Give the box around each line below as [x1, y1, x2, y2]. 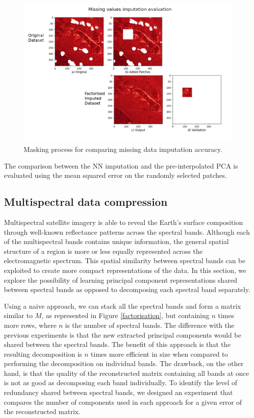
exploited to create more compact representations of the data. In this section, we [4, 265, 246, 275]
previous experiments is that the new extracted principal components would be [4, 329, 241, 340]
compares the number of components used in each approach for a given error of [4, 396, 242, 407]
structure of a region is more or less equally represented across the [4, 246, 203, 256]
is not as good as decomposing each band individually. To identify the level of [4, 377, 237, 388]
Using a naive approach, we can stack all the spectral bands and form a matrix [4, 300, 241, 311]
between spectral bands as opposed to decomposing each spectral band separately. [4, 284, 251, 295]
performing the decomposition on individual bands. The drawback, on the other [4, 358, 244, 369]
